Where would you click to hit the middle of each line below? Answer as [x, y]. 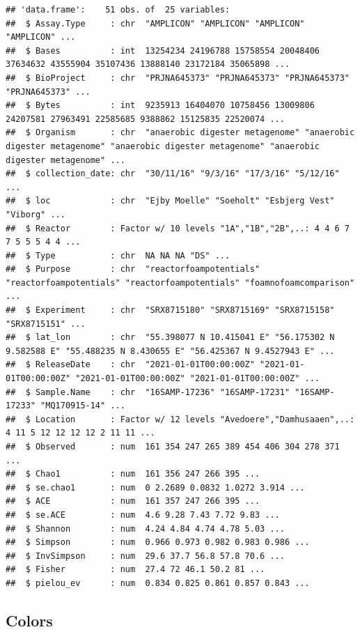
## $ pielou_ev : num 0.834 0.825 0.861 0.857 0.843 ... [158, 583]
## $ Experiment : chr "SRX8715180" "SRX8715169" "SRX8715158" [170, 310]
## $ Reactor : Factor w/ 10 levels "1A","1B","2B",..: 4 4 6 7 [178, 228]
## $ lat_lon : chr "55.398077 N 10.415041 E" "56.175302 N [170, 338]
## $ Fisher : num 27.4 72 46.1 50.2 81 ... [135, 570]
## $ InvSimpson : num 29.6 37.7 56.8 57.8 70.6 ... [145, 556]
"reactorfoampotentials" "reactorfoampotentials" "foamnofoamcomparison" [180, 283]
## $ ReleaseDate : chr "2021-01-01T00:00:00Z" [130, 365]
